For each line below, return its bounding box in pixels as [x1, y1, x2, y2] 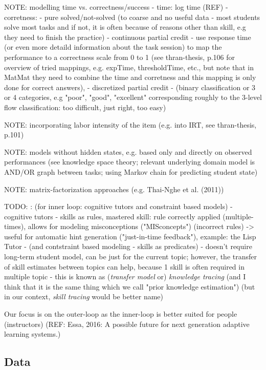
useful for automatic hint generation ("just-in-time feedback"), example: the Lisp [4, 231, 256, 241]
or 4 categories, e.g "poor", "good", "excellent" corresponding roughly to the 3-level [4, 92, 262, 102]
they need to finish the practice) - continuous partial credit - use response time [4, 31, 251, 42]
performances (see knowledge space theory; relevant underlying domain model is [4, 156, 255, 167]
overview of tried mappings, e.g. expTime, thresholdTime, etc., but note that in [4, 61, 254, 72]
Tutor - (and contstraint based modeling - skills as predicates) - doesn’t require [4, 241, 252, 252]
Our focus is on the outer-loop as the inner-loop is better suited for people [4, 309, 237, 319]
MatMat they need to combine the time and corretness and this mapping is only [4, 72, 256, 83]
